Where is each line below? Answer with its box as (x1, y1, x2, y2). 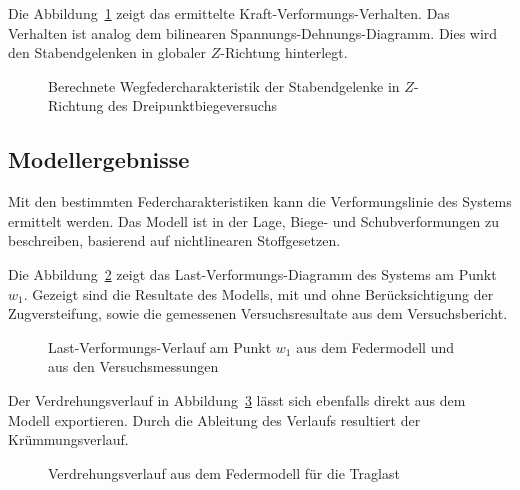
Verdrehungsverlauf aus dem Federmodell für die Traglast (48, 462, 400, 483)
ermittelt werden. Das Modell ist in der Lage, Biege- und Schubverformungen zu (8, 210, 499, 231)
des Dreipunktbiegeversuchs (108, 95, 277, 116)
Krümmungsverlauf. (8, 429, 129, 450)
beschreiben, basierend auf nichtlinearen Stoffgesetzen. (8, 230, 341, 251)
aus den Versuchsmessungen (48, 356, 219, 377)
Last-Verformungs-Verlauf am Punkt (48, 336, 272, 357)
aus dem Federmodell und (296, 336, 454, 357)
